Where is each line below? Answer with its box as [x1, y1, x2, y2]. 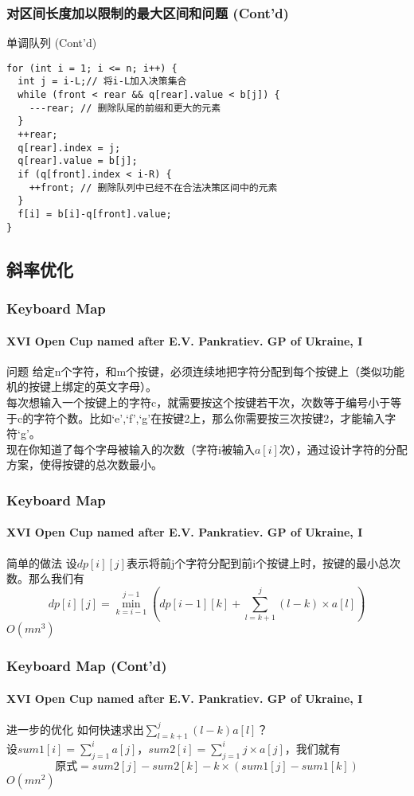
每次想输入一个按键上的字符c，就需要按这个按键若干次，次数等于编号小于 [6, 393, 391, 410]
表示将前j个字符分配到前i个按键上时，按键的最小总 [126, 554, 390, 571]
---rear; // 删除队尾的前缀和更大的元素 [29, 102, 221, 114]
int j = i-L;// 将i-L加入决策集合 [18, 76, 187, 88]
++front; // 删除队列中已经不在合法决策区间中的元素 [29, 181, 278, 193]
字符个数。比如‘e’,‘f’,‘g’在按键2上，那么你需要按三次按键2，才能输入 [33, 409, 385, 426]
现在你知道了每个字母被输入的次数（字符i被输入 [6, 440, 255, 457]
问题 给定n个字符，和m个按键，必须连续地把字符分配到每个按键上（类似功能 [6, 362, 405, 379]
